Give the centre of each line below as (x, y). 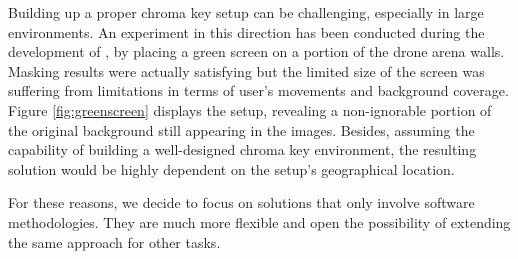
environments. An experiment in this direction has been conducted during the (246, 31)
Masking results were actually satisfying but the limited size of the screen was (246, 70)
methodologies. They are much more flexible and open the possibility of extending (259, 221)
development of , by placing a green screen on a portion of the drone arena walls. (256, 51)
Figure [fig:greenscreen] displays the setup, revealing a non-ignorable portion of (250, 109)
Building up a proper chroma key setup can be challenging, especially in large (246, 12)
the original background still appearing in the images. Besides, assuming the (241, 129)
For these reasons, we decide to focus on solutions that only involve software (241, 202)
